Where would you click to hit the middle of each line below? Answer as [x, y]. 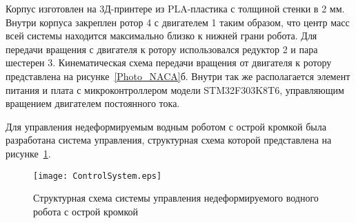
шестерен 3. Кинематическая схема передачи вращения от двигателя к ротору [169, 62]
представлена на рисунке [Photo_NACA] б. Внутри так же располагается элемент [178, 76]
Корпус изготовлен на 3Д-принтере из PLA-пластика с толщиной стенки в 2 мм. [175, 8]
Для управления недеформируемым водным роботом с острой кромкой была [166, 126]
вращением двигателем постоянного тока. [93, 103]
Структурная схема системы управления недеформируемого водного [176, 198]
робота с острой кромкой [86, 211]
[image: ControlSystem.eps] [98, 176]
